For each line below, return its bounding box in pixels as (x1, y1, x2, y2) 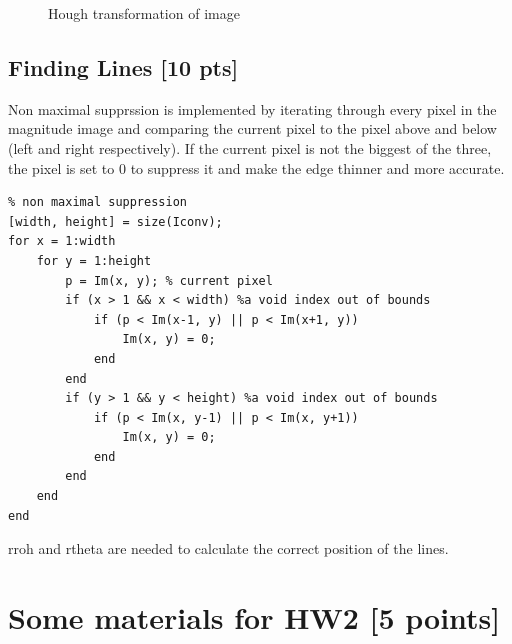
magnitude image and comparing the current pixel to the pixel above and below (8, 118, 497, 139)
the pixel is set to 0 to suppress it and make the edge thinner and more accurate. (8, 157, 505, 178)
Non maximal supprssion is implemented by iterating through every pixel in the (8, 98, 497, 119)
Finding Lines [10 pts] (8, 51, 239, 82)
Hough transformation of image (48, 3, 240, 23)
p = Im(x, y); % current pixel (65, 273, 273, 288)
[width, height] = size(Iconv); (8, 214, 223, 229)
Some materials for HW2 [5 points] (8, 597, 501, 638)
